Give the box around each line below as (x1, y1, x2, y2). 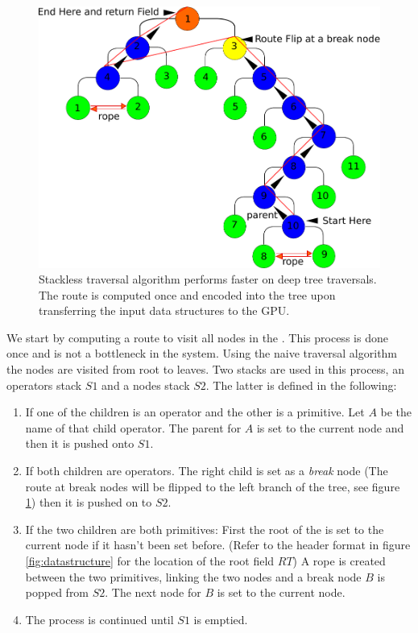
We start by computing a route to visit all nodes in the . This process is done (6, 329, 388, 345)
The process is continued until (25, 610, 174, 627)
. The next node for (105, 584, 201, 601)
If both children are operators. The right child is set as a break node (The (25, 462, 388, 479)
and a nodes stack (101, 376, 190, 393)
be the (380, 403, 412, 420)
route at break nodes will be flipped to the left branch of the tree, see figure (25, 478, 400, 494)
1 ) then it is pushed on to (25, 494, 152, 511)
